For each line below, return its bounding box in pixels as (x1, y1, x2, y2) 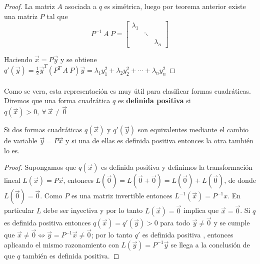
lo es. (4, 145, 20, 155)
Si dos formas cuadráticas (4, 124, 82, 135)
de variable (4, 135, 37, 146)
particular (4, 205, 34, 215)
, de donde (224, 175, 256, 185)
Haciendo (4, 54, 32, 64)
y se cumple (213, 217, 250, 227)
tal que (46, 11, 68, 21)
